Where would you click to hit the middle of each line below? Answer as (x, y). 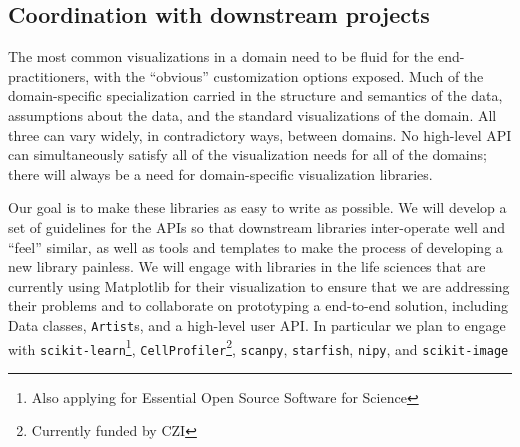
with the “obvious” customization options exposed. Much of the (288, 75)
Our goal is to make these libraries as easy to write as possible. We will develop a (257, 207)
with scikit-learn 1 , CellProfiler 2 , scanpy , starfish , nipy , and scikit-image (258, 347)
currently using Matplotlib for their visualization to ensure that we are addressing (259, 285)
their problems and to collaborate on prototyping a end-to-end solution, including (258, 305)
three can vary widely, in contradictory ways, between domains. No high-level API (260, 134)
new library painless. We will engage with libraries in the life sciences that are (247, 266)
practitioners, (49, 75)
